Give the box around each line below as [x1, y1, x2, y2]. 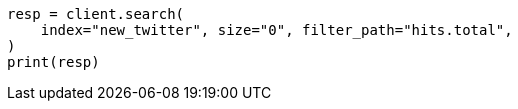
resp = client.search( [7, 6, 185, 22]
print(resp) [7, 54, 100, 70]
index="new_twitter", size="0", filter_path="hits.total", [40, 22, 513, 38]
